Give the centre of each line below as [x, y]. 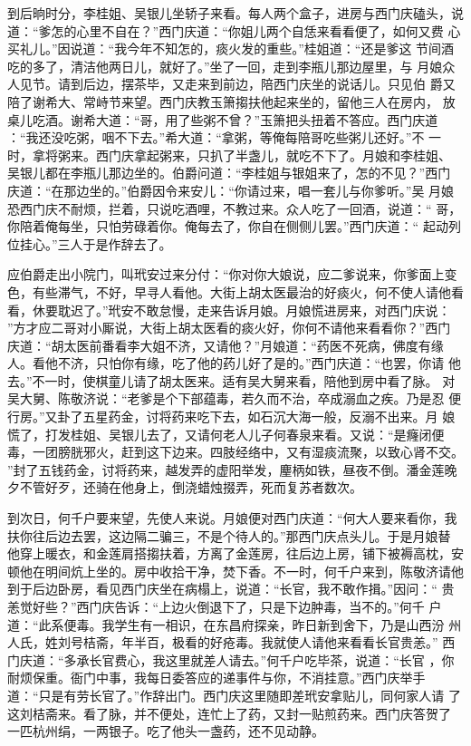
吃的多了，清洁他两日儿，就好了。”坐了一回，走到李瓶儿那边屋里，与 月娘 [225, 66]
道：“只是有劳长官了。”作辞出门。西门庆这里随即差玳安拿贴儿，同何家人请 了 [234, 695]
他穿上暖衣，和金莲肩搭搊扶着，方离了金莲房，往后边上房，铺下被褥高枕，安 [235, 553]
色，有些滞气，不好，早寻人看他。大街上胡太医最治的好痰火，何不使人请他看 [235, 291]
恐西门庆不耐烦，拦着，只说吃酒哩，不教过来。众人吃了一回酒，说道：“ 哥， [235, 208]
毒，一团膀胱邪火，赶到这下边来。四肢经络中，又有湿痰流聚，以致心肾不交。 [235, 452]
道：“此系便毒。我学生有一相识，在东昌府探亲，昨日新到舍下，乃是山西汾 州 [235, 624]
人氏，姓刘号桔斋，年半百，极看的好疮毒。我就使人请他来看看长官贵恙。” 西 [231, 642]
